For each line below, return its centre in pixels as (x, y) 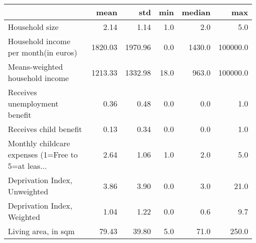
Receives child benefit (45, 129)
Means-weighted (35, 67)
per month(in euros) (43, 52)
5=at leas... (28, 166)
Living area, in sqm (41, 231)
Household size (33, 27)
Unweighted (28, 191)
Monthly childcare (39, 143)
